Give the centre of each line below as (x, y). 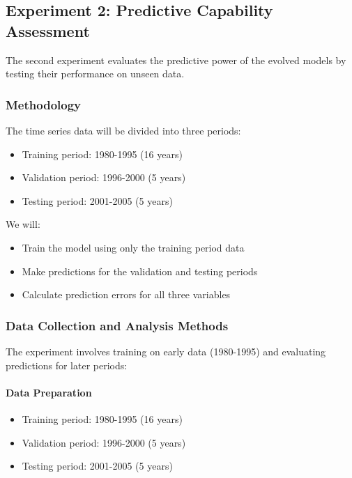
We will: (23, 224)
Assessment (48, 30)
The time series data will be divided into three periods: (123, 130)
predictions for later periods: (67, 365)
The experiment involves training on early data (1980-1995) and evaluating (166, 351)
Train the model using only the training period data (133, 247)
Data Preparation (49, 392)
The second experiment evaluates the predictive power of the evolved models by (176, 60)
